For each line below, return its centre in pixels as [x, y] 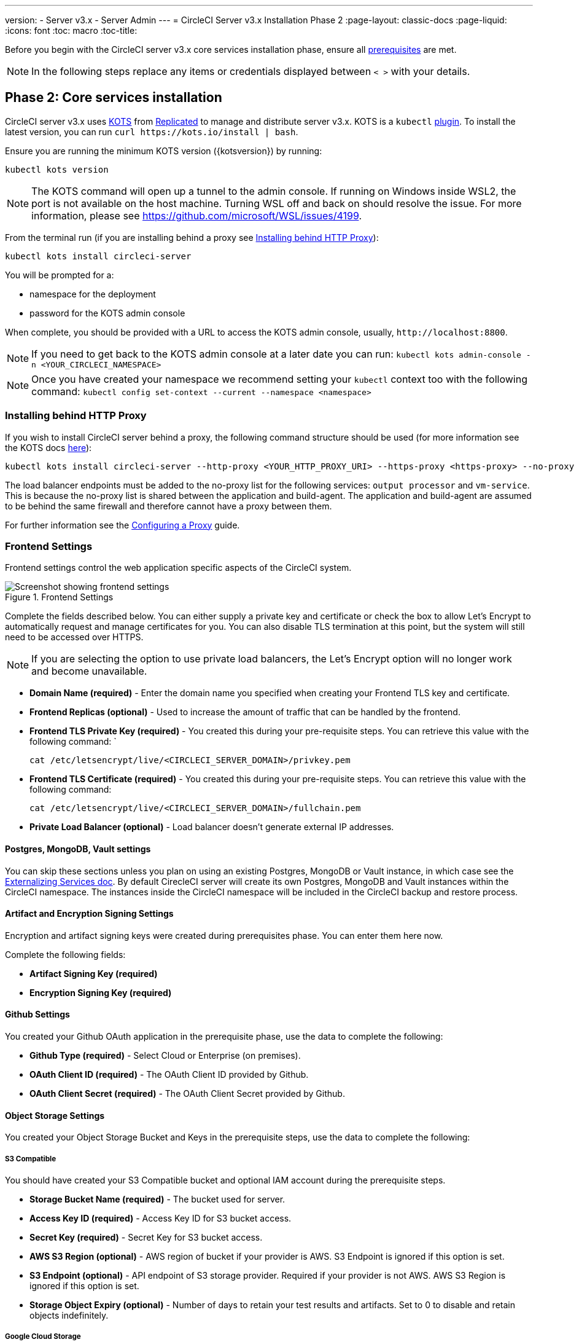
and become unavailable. [89, 671]
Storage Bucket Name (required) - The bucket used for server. [157, 1199]
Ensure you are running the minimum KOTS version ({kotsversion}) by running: [164, 151]
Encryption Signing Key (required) [101, 992]
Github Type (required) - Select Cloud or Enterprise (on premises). [165, 1055]
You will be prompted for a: [60, 275]
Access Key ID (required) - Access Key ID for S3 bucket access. [161, 1218]
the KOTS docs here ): [49, 447]
